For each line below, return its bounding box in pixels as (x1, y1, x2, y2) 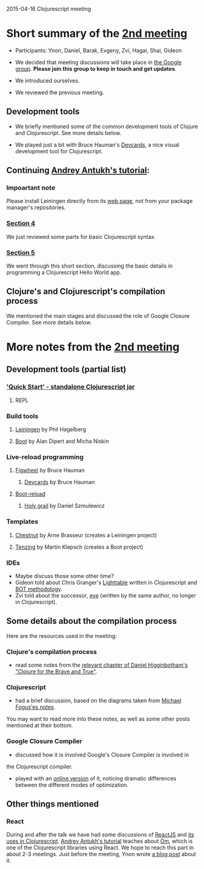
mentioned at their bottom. (6, 722, 73, 729)
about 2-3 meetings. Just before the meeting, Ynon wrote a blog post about (6, 851, 196, 858)
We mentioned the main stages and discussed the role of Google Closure (6, 312, 190, 320)
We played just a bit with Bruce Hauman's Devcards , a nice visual (15, 141, 180, 148)
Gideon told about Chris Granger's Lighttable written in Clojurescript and (15, 579, 197, 586)
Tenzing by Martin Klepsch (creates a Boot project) (15, 543, 144, 551)
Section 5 (6, 248, 35, 257)
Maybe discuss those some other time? (15, 572, 114, 579)
